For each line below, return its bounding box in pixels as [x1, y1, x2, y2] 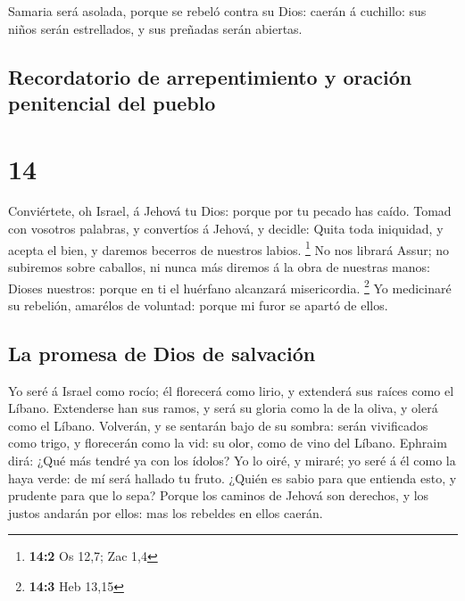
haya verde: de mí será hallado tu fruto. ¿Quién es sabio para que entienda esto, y [8, 468, 457, 487]
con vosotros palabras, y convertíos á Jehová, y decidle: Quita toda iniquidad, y [8, 219, 444, 238]
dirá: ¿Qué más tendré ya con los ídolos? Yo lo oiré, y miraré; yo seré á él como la [8, 450, 456, 469]
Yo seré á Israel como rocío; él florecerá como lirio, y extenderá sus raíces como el [8, 381, 454, 399]
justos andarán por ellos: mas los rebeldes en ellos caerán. [8, 503, 323, 522]
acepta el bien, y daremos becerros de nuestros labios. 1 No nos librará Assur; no [8, 237, 449, 259]
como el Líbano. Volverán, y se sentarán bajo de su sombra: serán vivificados [8, 416, 428, 434]
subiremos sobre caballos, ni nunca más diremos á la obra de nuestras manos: [8, 257, 430, 276]
